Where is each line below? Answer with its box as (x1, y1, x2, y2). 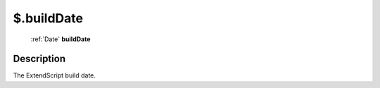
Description (13, 53, 66, 65)
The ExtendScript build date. (13, 71, 96, 80)
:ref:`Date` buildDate (30, 35, 91, 43)
